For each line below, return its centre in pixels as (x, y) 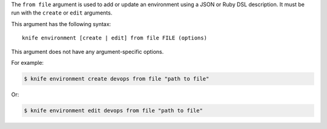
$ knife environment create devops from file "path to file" (117, 78)
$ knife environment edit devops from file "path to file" (113, 110)
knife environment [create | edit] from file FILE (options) (114, 38)
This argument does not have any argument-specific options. (88, 51)
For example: (28, 62)
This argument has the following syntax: (61, 24)
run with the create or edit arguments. (62, 13)
